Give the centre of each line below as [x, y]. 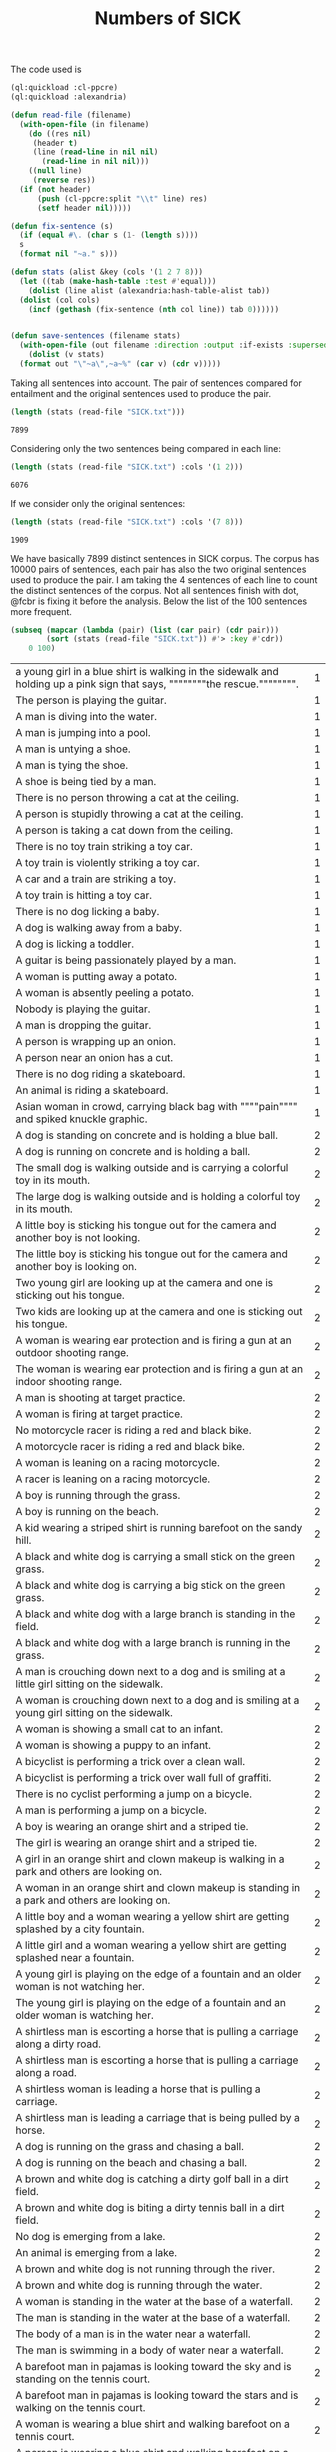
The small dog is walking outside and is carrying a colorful [152, 1168]
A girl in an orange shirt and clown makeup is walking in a [150, 1859]
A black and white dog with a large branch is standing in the [155, 1614]
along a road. [46, 2073]
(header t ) [55, 143]
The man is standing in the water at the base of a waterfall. [153, 2318]
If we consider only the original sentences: [98, 503]
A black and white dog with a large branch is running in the [153, 1643]
